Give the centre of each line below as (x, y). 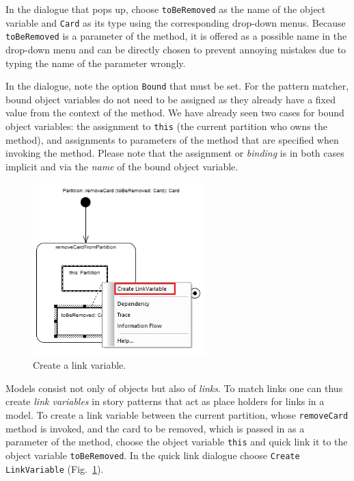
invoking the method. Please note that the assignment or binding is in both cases (175, 153)
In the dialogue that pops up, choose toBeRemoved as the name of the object (166, 9)
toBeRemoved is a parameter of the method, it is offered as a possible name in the (176, 36)
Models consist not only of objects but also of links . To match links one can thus (174, 388)
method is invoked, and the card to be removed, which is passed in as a (155, 428)
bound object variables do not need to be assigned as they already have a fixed (171, 99)
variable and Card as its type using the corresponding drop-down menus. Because (176, 22)
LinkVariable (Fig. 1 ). (55, 468)
